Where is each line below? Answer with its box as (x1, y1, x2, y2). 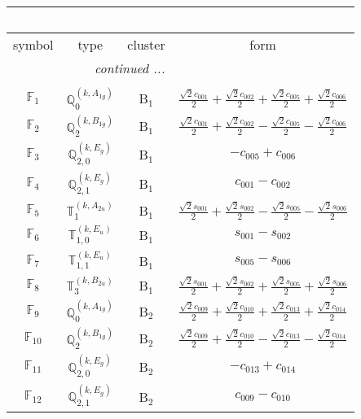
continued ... (94, 59, 165, 77)
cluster (127, 35, 165, 54)
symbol (13, 35, 54, 54)
